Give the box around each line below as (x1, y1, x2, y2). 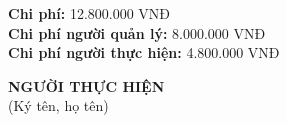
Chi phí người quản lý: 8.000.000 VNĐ (8, 22, 266, 43)
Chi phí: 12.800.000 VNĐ (8, 3, 171, 23)
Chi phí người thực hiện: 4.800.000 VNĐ (8, 42, 280, 63)
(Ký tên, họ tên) (8, 95, 109, 116)
